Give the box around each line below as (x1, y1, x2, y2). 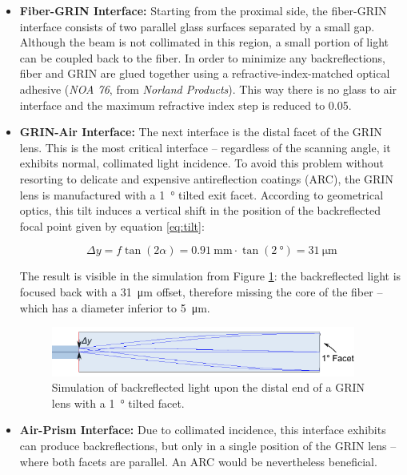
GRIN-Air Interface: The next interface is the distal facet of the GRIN (19, 123, 382, 140)
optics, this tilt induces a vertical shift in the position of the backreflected (19, 202, 381, 219)
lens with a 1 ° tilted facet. (51, 394, 185, 411)
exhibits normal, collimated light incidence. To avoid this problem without (19, 155, 385, 171)
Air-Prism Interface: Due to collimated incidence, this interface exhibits (19, 421, 386, 438)
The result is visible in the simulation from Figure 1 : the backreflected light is (19, 268, 401, 284)
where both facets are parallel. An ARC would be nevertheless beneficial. (19, 453, 377, 469)
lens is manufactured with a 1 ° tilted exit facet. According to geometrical (19, 186, 384, 203)
